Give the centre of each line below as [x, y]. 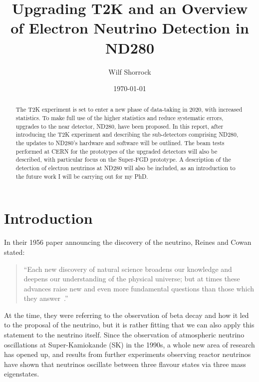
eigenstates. [22, 374]
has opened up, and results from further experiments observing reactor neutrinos [128, 354]
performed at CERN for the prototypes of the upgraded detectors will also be [117, 151]
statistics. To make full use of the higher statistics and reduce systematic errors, [120, 118]
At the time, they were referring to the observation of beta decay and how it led [127, 315]
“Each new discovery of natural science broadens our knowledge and [128, 269]
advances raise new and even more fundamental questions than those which [139, 288]
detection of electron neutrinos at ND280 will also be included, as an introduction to [126, 168]
